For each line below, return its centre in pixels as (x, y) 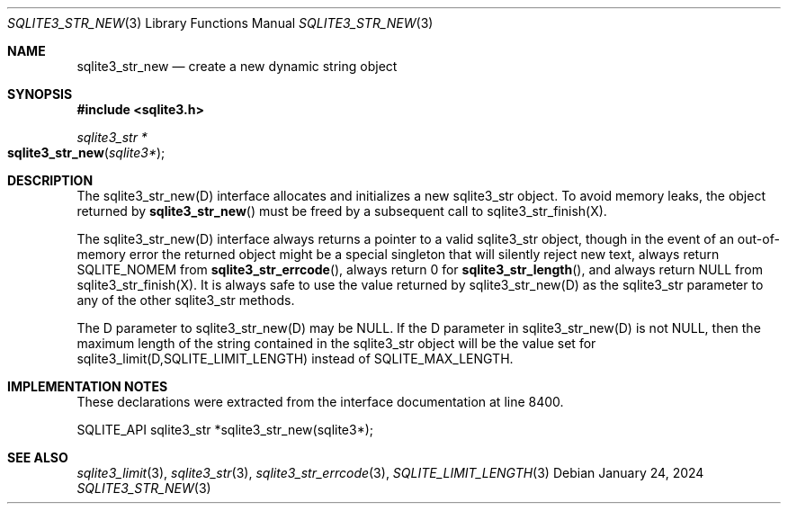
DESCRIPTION (50, 180)
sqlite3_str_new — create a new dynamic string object (237, 66)
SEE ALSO (38, 457)
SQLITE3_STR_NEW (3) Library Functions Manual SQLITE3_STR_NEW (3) (220, 23)
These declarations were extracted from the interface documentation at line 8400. (320, 402)
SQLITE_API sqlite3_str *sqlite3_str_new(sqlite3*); (225, 430)
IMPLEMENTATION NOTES (88, 386)
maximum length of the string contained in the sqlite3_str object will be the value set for (336, 343)
